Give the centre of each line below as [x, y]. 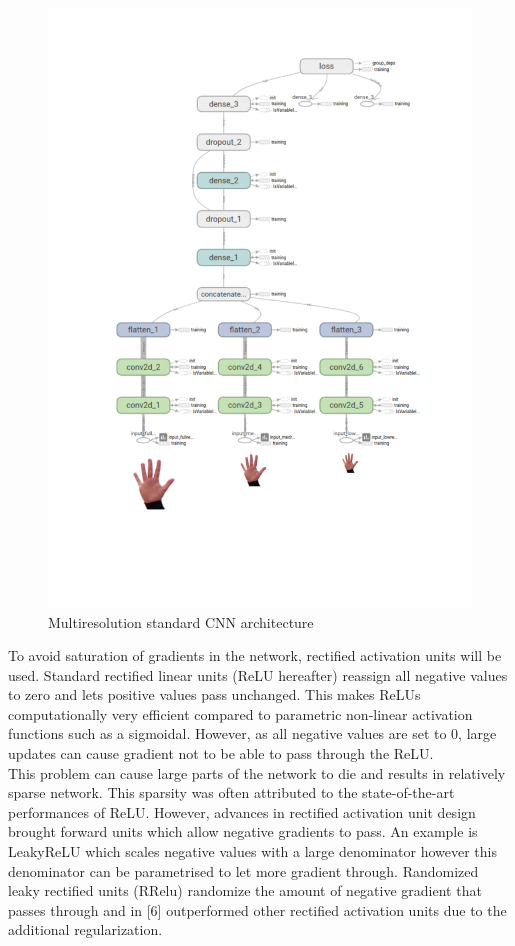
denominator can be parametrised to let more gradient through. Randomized [243, 870]
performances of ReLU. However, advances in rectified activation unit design [242, 811]
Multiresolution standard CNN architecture [181, 621]
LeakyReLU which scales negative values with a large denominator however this [253, 851]
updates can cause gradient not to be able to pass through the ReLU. [221, 753]
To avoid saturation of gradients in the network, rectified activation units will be [255, 655]
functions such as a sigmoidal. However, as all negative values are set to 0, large [252, 733]
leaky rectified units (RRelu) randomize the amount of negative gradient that [245, 890]
